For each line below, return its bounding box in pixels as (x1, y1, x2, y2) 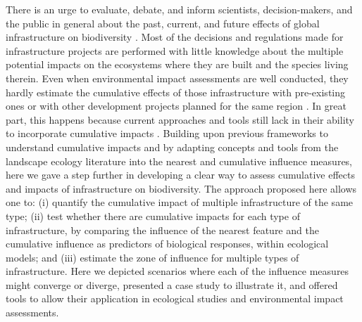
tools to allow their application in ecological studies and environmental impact (6, 291, 344, 306)
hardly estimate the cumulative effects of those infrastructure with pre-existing (6, 84, 346, 99)
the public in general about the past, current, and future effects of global (6, 15, 320, 30)
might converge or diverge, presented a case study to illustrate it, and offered (6, 277, 338, 292)
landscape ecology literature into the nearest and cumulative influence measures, (6, 153, 352, 168)
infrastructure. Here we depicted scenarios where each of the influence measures (6, 264, 349, 278)
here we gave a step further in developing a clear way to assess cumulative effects (6, 167, 355, 182)
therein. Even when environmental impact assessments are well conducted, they (6, 70, 349, 85)
